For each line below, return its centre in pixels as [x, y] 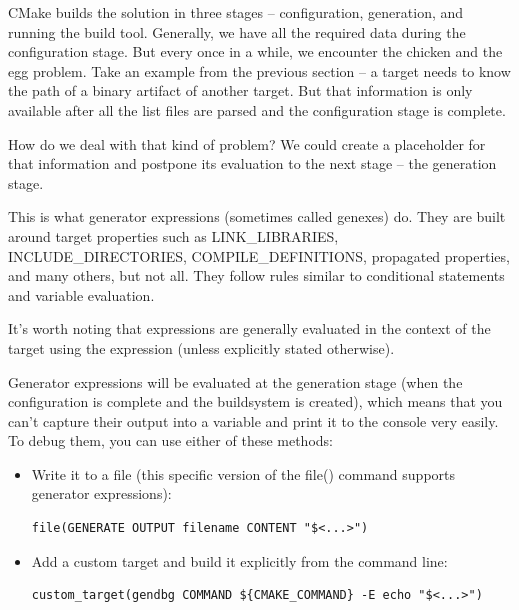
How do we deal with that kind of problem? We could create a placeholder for [247, 143]
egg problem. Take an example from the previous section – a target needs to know [259, 70]
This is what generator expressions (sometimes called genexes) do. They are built [257, 216]
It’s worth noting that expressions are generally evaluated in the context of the [249, 328]
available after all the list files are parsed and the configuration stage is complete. [257, 109]
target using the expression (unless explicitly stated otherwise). [201, 347]
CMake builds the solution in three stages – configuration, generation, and [236, 12]
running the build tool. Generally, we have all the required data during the [237, 31]
